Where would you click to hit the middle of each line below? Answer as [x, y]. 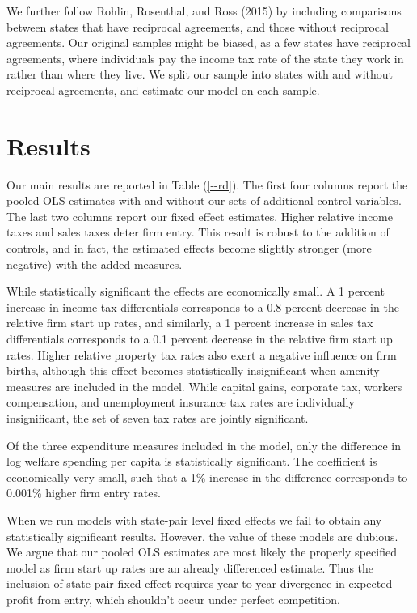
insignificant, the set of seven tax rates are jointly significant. [158, 418]
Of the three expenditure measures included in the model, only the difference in [204, 445]
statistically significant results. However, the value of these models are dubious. [202, 536]
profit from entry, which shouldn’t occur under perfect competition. [173, 599]
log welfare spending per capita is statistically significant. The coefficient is [192, 461]
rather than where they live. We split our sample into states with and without [200, 74]
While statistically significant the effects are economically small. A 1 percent [196, 291]
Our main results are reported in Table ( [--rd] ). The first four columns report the [207, 184]
